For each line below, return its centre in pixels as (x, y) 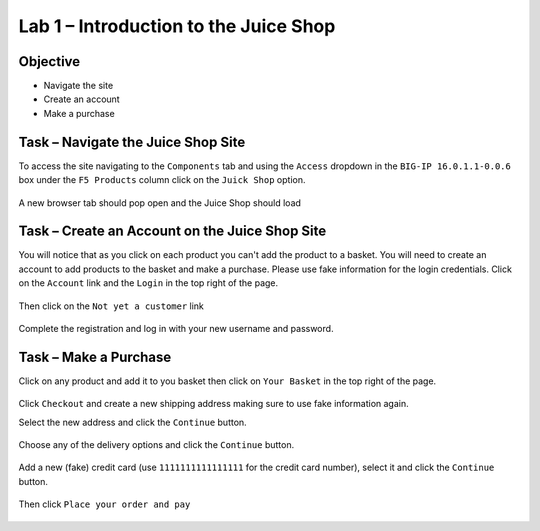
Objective (49, 61)
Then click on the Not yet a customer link (111, 306)
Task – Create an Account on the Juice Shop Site (172, 231)
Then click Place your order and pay (104, 504)
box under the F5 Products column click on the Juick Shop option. (162, 180)
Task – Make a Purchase (95, 356)
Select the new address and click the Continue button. (132, 422)
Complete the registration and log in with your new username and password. (176, 328)
